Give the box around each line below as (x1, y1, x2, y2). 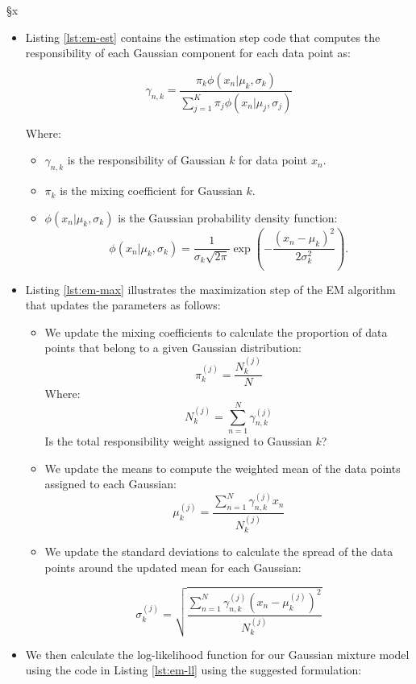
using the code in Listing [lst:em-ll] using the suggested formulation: (25, 661, 362, 678)
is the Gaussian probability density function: (118, 209, 338, 226)
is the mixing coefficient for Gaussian (60, 182, 243, 199)
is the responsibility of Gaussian (67, 151, 226, 168)
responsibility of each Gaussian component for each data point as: (25, 44, 351, 61)
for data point (239, 151, 308, 168)
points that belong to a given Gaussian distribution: (44, 339, 302, 356)
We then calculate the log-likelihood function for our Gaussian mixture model (25, 645, 410, 662)
